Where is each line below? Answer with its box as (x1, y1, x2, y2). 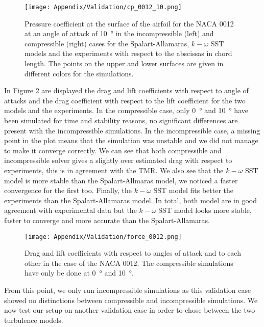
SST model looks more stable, (158, 205, 252, 215)
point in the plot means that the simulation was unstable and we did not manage (4, 135, 258, 146)
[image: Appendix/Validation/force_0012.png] (25, 233, 182, 240)
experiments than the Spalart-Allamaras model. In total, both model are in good (4, 195, 257, 205)
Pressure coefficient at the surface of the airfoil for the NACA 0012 (25, 18, 234, 29)
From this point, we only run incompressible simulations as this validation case (4, 284, 251, 295)
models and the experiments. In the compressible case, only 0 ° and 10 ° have (4, 105, 248, 116)
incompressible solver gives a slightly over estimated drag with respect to (4, 155, 232, 166)
